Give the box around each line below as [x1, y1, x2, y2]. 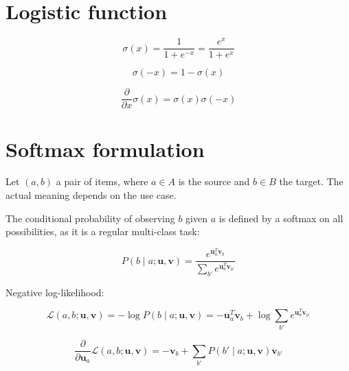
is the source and [178, 174, 250, 189]
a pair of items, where [56, 174, 148, 189]
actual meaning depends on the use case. [5, 188, 177, 202]
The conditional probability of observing [5, 211, 175, 225]
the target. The [279, 174, 344, 189]
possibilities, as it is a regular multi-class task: [5, 224, 200, 239]
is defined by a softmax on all [218, 211, 344, 225]
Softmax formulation [5, 134, 205, 163]
